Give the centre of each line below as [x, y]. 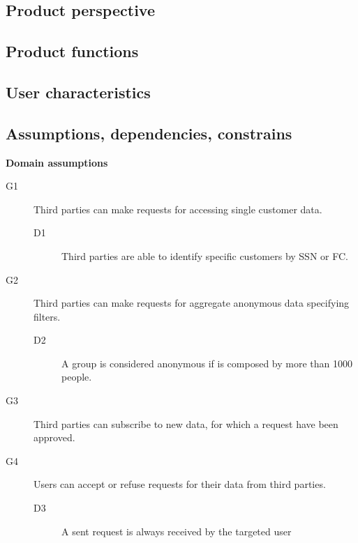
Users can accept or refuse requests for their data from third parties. [180, 484]
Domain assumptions [57, 162]
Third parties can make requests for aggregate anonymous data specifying [192, 303]
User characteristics [78, 92]
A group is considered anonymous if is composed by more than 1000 [207, 363]
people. [77, 377]
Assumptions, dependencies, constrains [149, 133]
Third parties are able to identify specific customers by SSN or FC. [205, 255]
